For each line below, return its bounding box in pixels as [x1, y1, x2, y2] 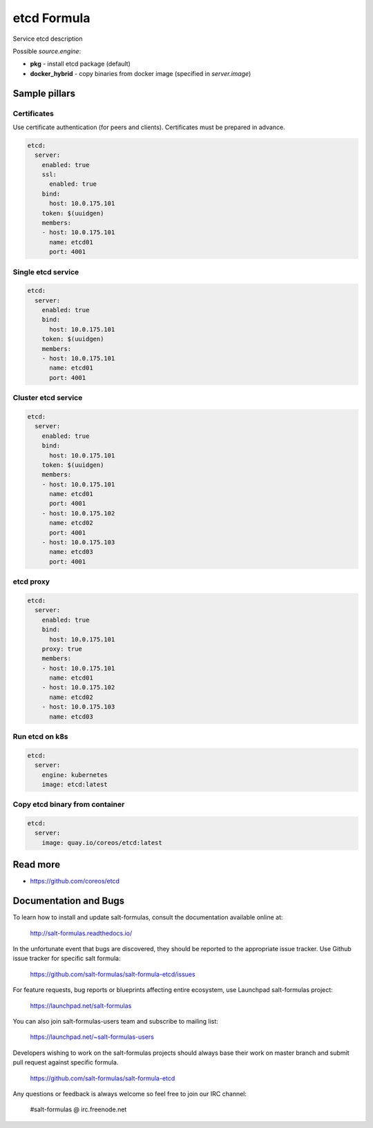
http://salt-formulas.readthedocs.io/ [30, 929, 133, 937]
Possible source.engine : [12, 47, 82, 55]
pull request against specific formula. [12, 1058, 119, 1067]
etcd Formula [12, 10, 90, 26]
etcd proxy [12, 577, 50, 586]
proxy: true [41, 644, 83, 653]
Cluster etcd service [12, 393, 83, 403]
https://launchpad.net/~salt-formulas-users [30, 1033, 155, 1041]
